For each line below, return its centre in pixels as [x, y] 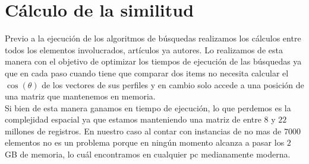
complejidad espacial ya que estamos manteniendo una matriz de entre [133, 119]
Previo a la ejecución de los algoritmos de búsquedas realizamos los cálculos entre [153, 38]
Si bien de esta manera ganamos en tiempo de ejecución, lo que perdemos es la [148, 107]
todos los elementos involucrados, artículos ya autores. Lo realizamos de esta [144, 49]
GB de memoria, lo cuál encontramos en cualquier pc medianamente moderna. [148, 154]
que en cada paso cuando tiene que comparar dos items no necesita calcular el [147, 73]
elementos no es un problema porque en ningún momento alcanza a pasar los [145, 142]
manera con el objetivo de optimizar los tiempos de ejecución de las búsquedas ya [153, 61]
